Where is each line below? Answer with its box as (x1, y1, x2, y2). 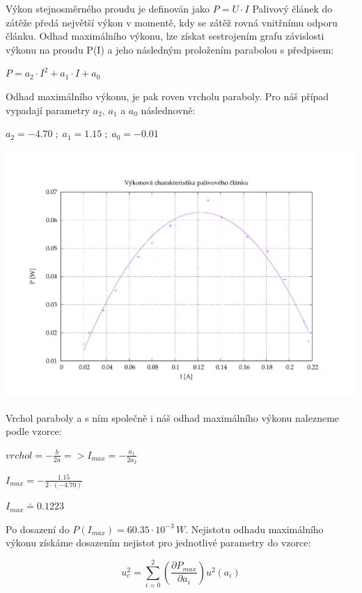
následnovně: (141, 102, 196, 117)
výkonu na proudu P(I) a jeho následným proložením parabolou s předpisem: (6, 42, 334, 56)
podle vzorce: (6, 424, 62, 438)
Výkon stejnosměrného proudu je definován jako (6, 1, 210, 15)
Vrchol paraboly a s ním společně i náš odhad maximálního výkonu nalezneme (6, 410, 340, 425)
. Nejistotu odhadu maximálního (185, 521, 324, 536)
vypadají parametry (6, 102, 90, 117)
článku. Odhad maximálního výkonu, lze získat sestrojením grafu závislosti (6, 29, 324, 43)
